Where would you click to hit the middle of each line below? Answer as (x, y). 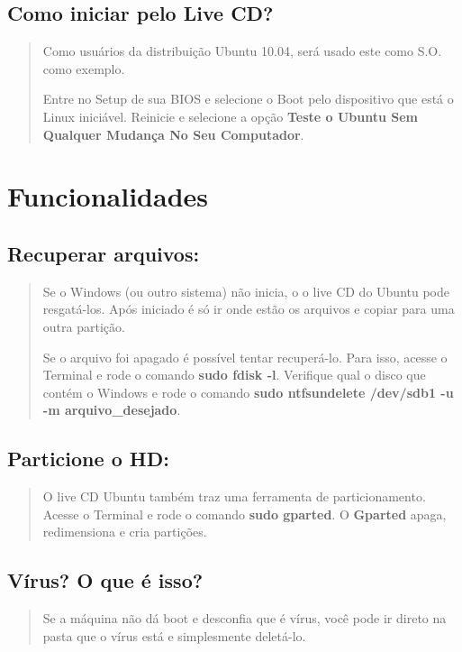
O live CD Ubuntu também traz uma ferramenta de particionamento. (234, 496)
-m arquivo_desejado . (112, 410)
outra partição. (84, 326)
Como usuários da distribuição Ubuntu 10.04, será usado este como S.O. (242, 51)
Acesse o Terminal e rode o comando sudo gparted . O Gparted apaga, (245, 514)
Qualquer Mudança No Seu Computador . (173, 134)
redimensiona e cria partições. (125, 532)
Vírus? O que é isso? (105, 580)
